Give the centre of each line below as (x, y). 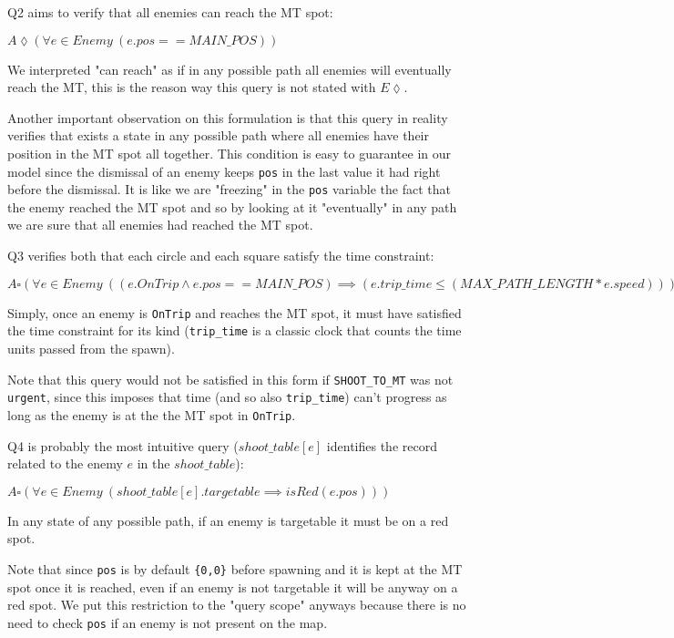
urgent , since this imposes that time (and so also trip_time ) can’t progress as (227, 397)
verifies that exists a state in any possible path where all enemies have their (218, 135)
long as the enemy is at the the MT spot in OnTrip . (152, 414)
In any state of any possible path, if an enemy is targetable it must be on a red (228, 520)
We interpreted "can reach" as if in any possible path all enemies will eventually (230, 69)
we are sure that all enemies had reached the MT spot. (160, 225)
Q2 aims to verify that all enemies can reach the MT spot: (170, 12)
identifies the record (382, 445)
